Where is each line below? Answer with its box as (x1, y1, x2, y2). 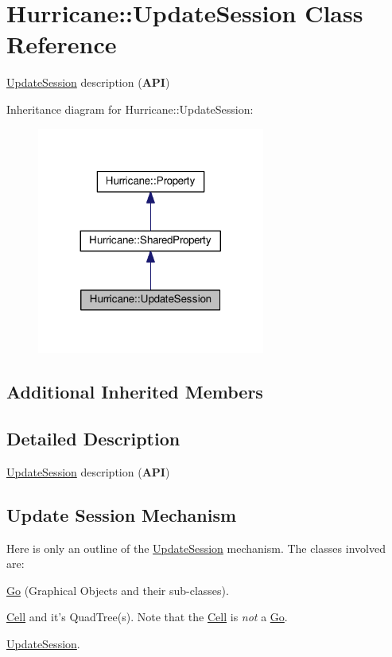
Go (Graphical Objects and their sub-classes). (6, 581, 229, 598)
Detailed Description (6, 426, 180, 450)
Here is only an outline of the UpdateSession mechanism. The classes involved (6, 539, 386, 556)
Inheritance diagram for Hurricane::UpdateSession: (6, 100, 254, 117)
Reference (6, 28, 117, 60)
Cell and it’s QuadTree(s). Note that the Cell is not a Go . (6, 608, 288, 625)
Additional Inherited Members (6, 379, 263, 404)
